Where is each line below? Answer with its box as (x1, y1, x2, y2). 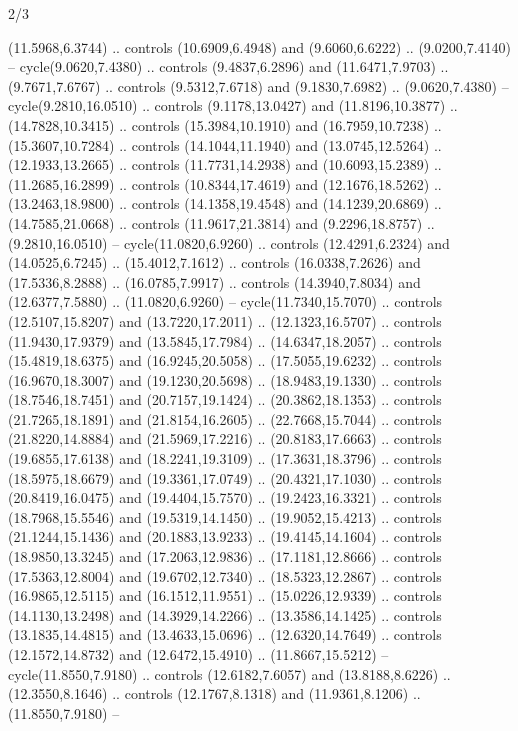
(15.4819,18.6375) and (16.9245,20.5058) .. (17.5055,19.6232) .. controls (8, 350, 442, 371)
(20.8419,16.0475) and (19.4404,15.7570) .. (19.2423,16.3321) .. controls (8, 487, 442, 508)
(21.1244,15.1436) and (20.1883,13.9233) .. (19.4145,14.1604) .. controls (8, 526, 442, 547)
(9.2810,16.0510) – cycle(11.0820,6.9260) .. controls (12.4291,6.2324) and (8, 232, 450, 253)
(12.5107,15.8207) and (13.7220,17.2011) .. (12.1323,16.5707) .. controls (8, 310, 442, 331)
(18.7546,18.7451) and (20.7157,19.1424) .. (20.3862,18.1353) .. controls (8, 389, 442, 410)
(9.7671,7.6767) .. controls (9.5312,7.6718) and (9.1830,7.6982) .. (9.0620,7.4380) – (8, 75, 509, 96)
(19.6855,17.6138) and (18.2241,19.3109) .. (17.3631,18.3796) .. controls (8, 448, 442, 469)
